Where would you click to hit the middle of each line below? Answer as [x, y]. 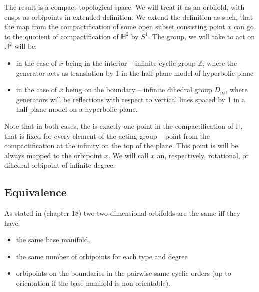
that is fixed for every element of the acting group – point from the [107, 135]
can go [244, 26]
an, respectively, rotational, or [203, 155]
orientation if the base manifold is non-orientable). [93, 283]
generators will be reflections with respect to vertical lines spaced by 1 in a [131, 99]
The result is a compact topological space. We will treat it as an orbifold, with [124, 7]
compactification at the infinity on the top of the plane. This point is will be [121, 145]
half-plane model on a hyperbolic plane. [77, 109]
